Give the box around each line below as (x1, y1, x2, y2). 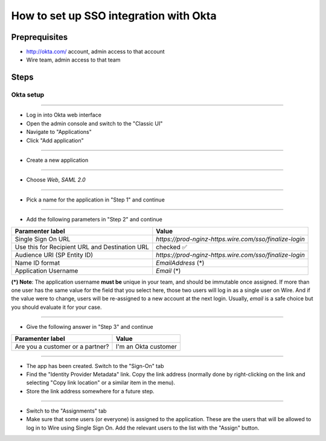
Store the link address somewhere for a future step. (26, 387, 155, 395)
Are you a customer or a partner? (14, 342, 109, 351)
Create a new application (26, 156, 89, 163)
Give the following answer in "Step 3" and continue (26, 323, 153, 331)
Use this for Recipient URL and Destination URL (14, 243, 149, 251)
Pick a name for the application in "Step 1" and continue (26, 196, 165, 203)
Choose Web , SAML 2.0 (26, 176, 86, 183)
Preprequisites (11, 32, 68, 42)
